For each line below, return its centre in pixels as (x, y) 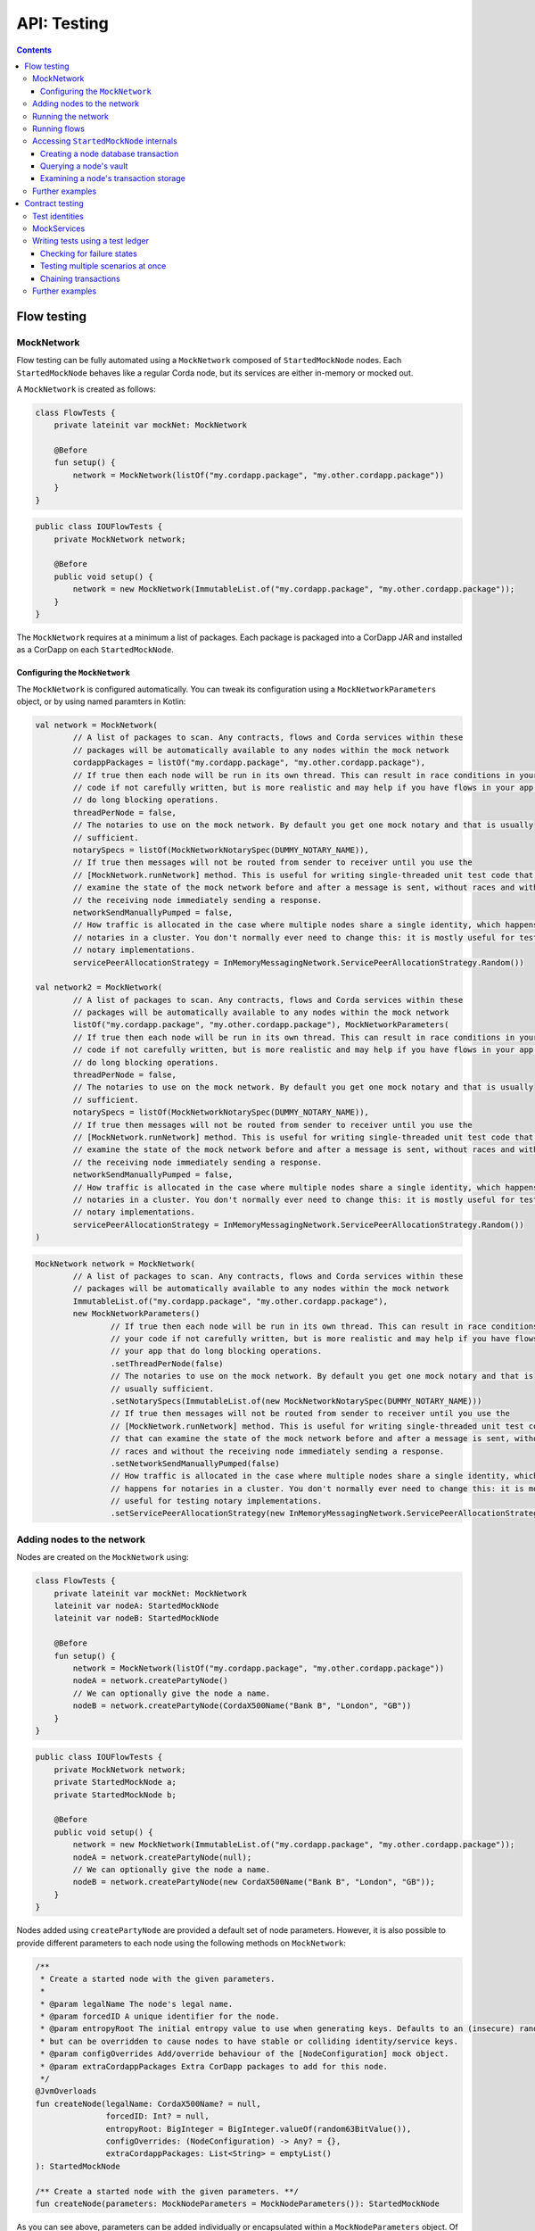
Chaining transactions (80, 278)
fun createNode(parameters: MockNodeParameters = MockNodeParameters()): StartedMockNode (238, 2203)
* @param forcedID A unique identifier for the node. (160, 2016)
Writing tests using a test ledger (91, 241)
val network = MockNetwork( (96, 726)
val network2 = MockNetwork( (99, 987)
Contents (34, 50)
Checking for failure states (89, 253)
